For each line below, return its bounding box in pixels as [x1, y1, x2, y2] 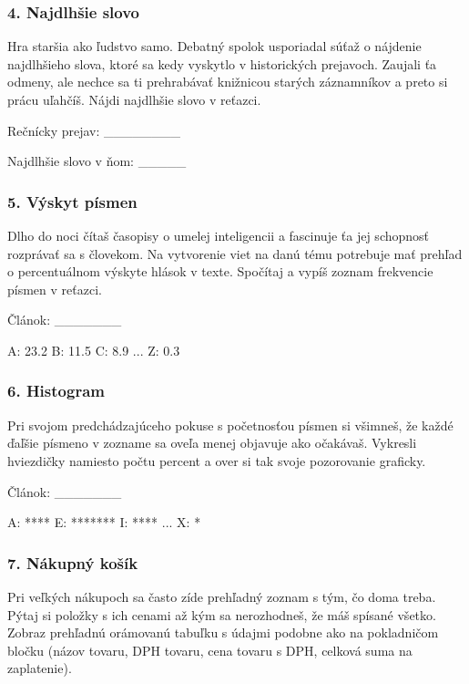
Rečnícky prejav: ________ [7, 120, 181, 140]
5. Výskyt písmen [7, 190, 138, 212]
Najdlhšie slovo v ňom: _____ [7, 151, 187, 171]
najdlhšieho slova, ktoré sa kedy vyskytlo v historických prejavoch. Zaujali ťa [7, 54, 437, 73]
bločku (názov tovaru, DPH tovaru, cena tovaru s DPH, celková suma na [7, 640, 413, 659]
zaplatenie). [7, 658, 72, 678]
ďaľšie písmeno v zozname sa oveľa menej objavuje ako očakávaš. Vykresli [7, 433, 417, 452]
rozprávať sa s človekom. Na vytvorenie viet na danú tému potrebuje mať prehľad [7, 244, 463, 263]
